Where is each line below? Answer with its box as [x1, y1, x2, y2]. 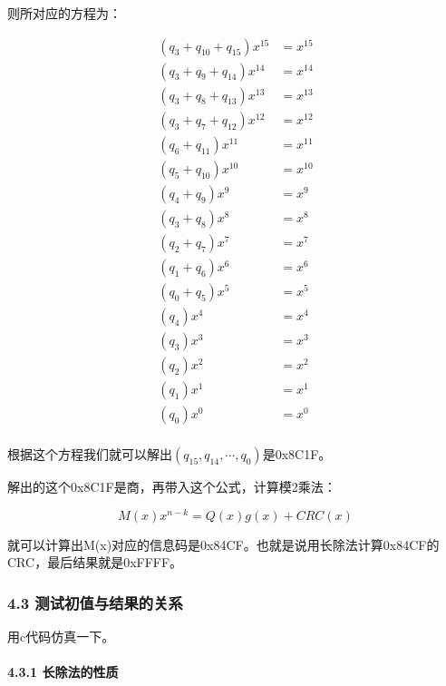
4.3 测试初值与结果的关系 [7, 591, 183, 613]
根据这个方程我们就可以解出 [7, 445, 172, 464]
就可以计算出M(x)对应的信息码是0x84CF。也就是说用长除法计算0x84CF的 [7, 534, 440, 554]
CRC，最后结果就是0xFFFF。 [7, 553, 183, 572]
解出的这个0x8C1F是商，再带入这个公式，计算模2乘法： [7, 477, 336, 496]
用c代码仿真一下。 [7, 627, 115, 646]
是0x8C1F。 [262, 445, 332, 464]
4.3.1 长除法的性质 [7, 662, 119, 681]
